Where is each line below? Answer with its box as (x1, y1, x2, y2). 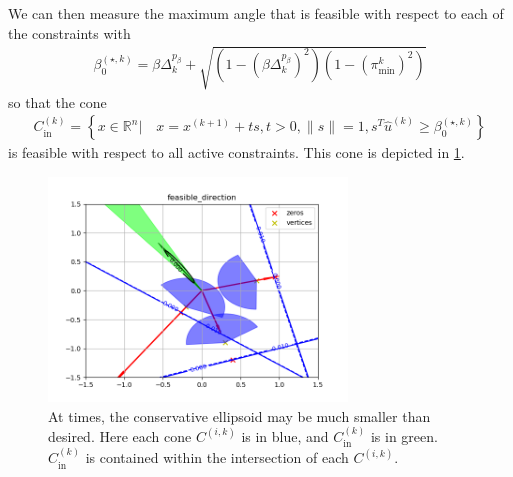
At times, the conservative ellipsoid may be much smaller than (48, 405, 431, 426)
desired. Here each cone (48, 425, 192, 446)
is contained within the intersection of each (85, 447, 349, 468)
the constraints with (8, 22, 131, 43)
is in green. (370, 425, 438, 446)
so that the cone (8, 91, 107, 112)
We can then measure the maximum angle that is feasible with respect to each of (8, 3, 504, 23)
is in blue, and (241, 425, 329, 446)
